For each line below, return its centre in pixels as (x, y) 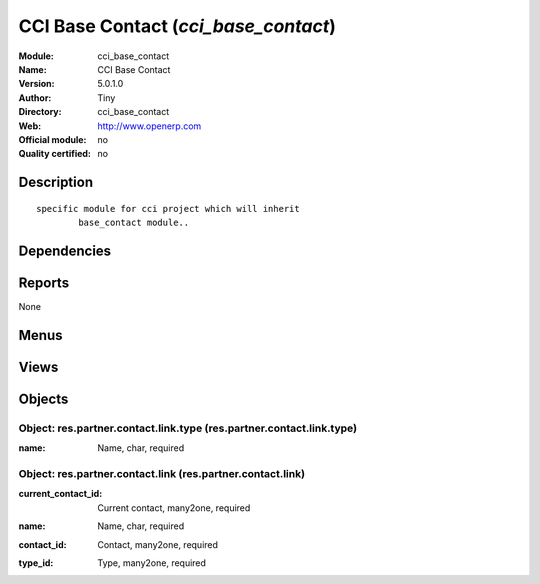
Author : (35, 97)
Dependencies (65, 250)
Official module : (52, 139)
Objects (43, 398)
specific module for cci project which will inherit (168, 208)
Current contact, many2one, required (174, 507)
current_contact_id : (60, 494)
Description (56, 182)
